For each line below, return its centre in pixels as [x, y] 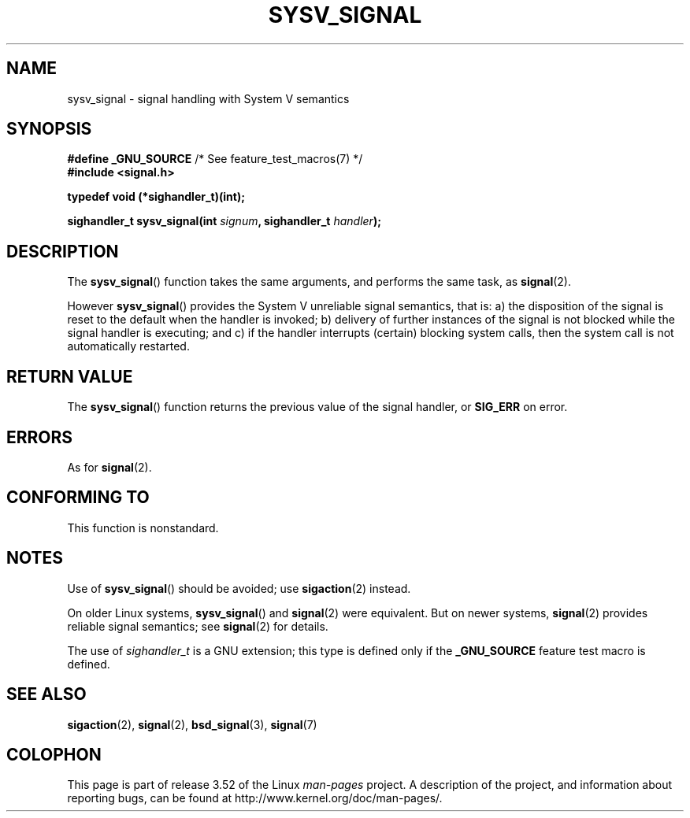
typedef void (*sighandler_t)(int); [156, 197]
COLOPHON [54, 754]
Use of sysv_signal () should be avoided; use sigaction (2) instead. [239, 588]
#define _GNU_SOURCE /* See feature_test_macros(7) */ [215, 159]
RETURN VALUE [70, 376]
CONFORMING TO [78, 498]
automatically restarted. [128, 346]
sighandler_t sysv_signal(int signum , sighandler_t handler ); [224, 221]
